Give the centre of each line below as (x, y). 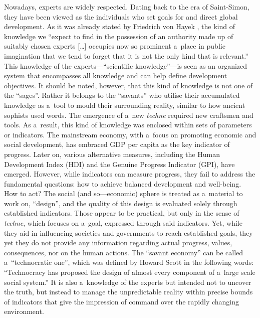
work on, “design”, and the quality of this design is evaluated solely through (121, 203)
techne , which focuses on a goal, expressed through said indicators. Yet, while (123, 223)
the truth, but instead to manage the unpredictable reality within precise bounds (128, 292)
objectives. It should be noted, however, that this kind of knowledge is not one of (128, 85)
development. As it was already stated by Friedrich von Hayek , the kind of (119, 26)
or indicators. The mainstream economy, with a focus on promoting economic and (130, 134)
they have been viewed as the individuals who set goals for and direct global (121, 16)
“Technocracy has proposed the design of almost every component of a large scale (130, 272)
